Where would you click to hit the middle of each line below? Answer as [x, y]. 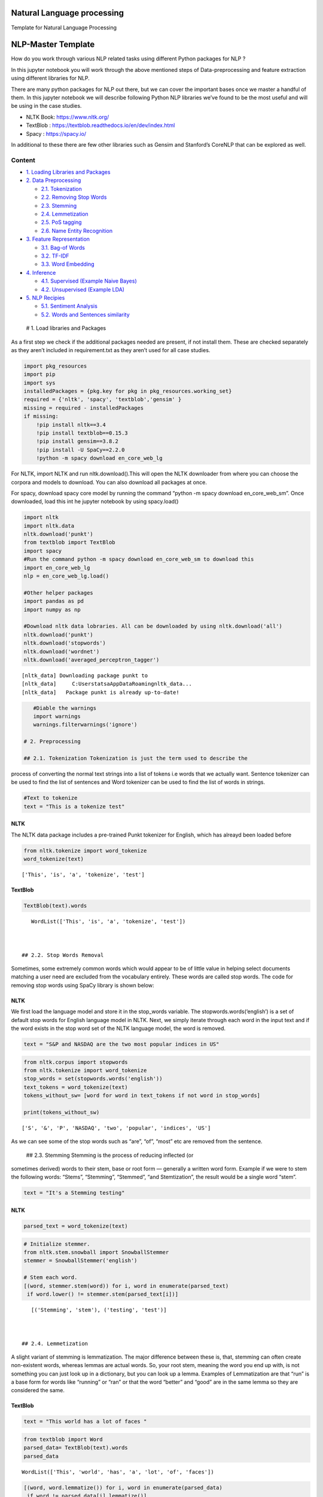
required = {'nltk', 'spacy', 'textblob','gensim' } [103, 399]
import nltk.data [49, 526]
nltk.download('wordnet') [62, 651]
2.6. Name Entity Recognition [77, 231]
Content [23, 160]
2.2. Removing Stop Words [74, 197]
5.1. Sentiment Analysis [69, 306]
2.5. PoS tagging [61, 222]
